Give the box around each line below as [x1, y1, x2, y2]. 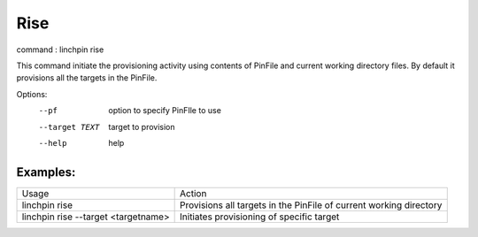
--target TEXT [38, 122, 100, 132]
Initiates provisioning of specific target [180, 210, 340, 223]
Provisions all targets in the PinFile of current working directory [180, 199, 443, 211]
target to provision [108, 121, 176, 132]
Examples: [16, 164, 76, 180]
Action [180, 187, 207, 199]
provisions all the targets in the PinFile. [16, 73, 158, 83]
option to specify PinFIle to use [108, 105, 221, 116]
